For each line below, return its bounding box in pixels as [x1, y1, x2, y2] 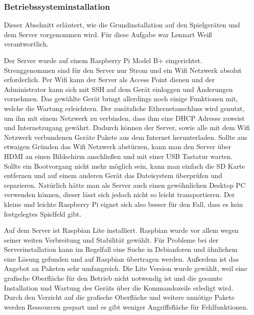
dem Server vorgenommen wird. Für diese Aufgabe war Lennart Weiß [4, 29, 212, 39]
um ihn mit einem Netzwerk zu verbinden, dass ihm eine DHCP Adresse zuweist [4, 112, 245, 123]
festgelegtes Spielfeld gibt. [4, 208, 82, 219]
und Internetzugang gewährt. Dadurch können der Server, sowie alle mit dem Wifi [4, 122, 250, 133]
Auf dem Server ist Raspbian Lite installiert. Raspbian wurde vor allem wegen [4, 225, 239, 235]
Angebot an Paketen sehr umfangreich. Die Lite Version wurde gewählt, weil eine [4, 263, 248, 273]
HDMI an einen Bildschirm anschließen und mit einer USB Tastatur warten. [4, 151, 233, 161]
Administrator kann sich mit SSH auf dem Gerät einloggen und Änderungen [4, 84, 233, 94]
